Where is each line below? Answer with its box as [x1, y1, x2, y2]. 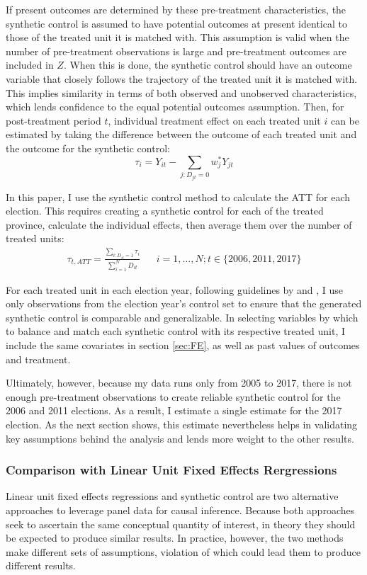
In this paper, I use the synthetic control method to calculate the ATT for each [6, 189, 351, 204]
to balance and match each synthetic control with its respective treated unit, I [6, 324, 346, 338]
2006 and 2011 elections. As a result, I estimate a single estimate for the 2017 [6, 403, 342, 418]
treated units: [6, 231, 64, 246]
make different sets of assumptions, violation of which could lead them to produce [6, 544, 361, 559]
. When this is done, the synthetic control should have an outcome [63, 57, 352, 72]
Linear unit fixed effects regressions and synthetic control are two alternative [6, 489, 339, 503]
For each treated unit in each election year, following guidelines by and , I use [6, 282, 344, 297]
